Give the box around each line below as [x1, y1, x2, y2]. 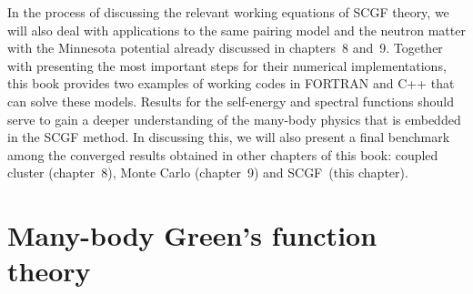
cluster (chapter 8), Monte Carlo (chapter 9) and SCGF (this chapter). [7, 163, 408, 182]
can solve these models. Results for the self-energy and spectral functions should [7, 91, 454, 110]
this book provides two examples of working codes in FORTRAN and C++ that [7, 74, 455, 93]
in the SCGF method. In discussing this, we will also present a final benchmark [7, 127, 450, 147]
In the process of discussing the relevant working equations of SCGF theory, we [7, 3, 449, 21]
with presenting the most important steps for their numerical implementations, [7, 56, 447, 75]
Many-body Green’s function [7, 217, 377, 254]
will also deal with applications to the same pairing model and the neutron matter [7, 20, 466, 39]
